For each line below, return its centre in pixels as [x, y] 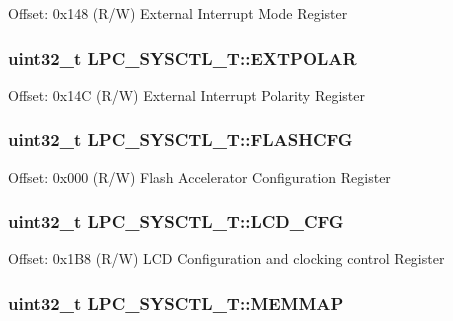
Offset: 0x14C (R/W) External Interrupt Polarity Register [186, 94]
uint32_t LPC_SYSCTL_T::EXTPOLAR [182, 57]
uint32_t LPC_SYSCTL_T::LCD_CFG [176, 221]
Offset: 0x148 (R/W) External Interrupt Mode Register [178, 13]
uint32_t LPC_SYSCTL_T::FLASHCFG [180, 139]
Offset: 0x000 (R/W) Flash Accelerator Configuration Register [199, 176]
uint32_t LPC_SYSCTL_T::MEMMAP [176, 302]
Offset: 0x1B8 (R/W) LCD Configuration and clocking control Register [226, 258]
